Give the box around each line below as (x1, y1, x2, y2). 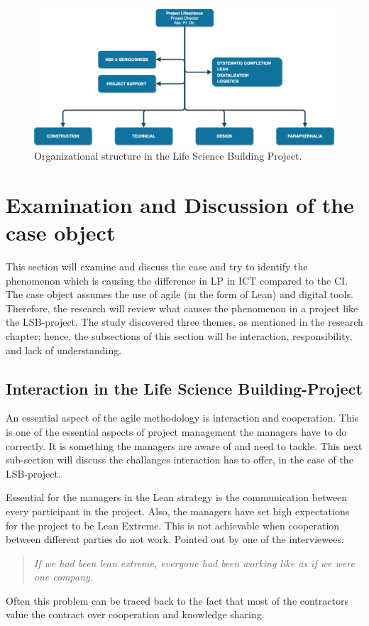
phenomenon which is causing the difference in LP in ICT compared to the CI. (6, 273, 348, 287)
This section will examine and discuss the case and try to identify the (6, 259, 308, 273)
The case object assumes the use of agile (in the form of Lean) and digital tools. (6, 287, 353, 302)
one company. (33, 569, 94, 584)
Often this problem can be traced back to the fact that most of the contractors (6, 593, 348, 608)
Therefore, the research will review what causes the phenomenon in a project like (6, 300, 358, 315)
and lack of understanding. (6, 342, 122, 357)
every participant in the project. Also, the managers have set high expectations (6, 503, 350, 518)
